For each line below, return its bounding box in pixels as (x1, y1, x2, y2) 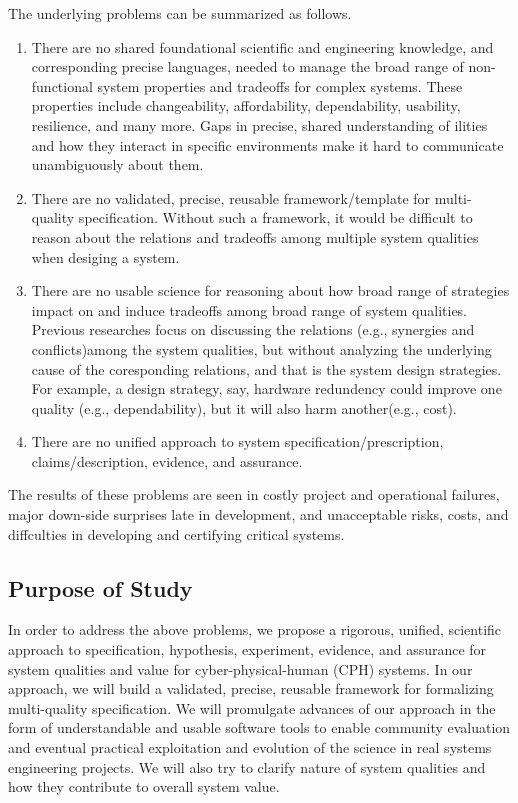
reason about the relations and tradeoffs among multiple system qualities (31, 226, 479, 247)
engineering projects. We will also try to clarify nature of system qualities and (8, 756, 486, 777)
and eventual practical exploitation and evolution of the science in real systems (8, 737, 492, 758)
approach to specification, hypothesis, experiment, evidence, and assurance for (8, 639, 487, 660)
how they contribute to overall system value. (8, 776, 280, 797)
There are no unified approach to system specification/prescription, (31, 431, 444, 452)
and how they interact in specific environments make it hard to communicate (31, 134, 504, 155)
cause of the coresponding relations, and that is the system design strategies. (31, 358, 502, 379)
